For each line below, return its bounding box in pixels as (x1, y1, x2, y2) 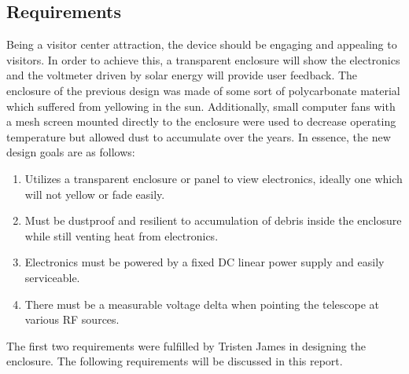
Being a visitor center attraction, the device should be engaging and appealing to (6, 36, 397, 53)
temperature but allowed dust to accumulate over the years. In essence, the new (6, 128, 391, 145)
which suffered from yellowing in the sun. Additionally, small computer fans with (6, 97, 396, 114)
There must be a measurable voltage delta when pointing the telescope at (24, 295, 380, 312)
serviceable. (24, 269, 80, 285)
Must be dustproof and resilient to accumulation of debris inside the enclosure (24, 212, 402, 229)
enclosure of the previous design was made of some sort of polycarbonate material (6, 82, 400, 98)
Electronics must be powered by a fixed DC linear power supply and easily (24, 254, 385, 270)
